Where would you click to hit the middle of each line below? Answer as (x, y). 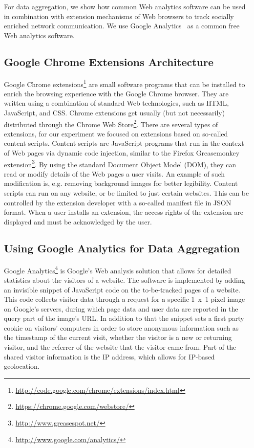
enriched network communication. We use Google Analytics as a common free (122, 26)
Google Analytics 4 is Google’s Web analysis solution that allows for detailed (118, 269)
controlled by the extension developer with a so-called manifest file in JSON (118, 202)
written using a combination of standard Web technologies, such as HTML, (116, 103)
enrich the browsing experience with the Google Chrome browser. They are (116, 93)
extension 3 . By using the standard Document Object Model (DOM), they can (120, 163)
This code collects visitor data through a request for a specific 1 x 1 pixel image (125, 299)
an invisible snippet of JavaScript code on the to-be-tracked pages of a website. (122, 289)
